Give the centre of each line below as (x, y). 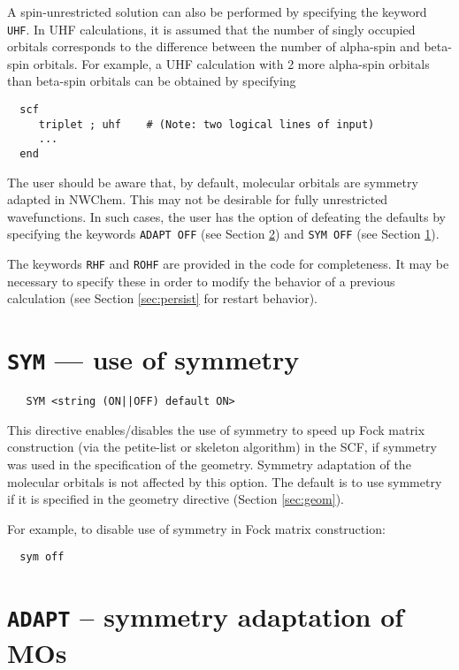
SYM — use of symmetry (153, 359)
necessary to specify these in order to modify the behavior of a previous (201, 281)
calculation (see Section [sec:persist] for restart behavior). (162, 298)
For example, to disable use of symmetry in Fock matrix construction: (196, 528)
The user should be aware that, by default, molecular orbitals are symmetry (213, 182)
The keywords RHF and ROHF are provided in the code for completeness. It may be (228, 264)
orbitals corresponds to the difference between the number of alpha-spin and (214, 46)
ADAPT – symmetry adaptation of (206, 617)
